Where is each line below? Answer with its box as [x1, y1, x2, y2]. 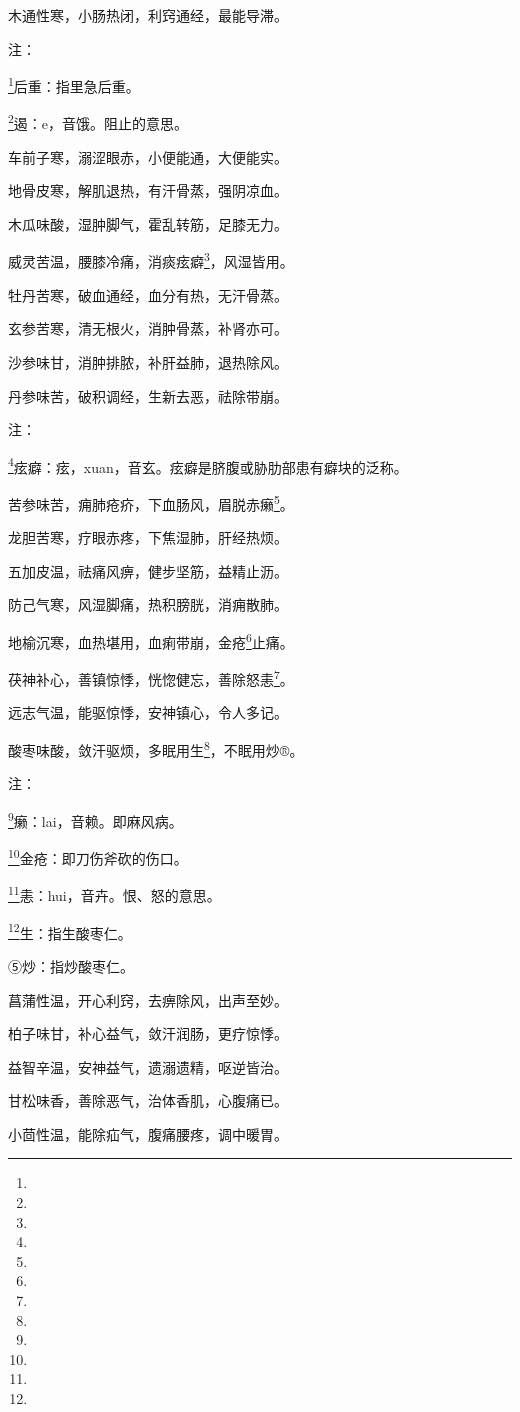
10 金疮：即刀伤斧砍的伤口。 [8, 845, 188, 868]
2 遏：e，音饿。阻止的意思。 [8, 110, 189, 134]
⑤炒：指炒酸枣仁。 [8, 955, 134, 976]
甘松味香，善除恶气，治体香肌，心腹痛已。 [8, 1090, 288, 1111]
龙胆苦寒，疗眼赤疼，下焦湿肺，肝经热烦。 [8, 527, 288, 548]
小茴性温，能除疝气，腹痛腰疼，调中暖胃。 [8, 1123, 288, 1144]
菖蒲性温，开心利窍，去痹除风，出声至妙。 [8, 989, 288, 1010]
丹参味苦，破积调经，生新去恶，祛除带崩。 [8, 385, 288, 406]
